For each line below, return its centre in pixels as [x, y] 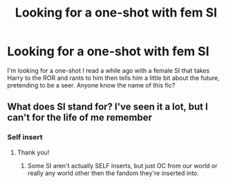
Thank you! [33, 152]
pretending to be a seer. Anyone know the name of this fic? [91, 85]
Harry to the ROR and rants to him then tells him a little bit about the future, [113, 78]
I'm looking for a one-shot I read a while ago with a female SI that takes [109, 70]
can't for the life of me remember [80, 117]
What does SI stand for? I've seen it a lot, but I [108, 107]
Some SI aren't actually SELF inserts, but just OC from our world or [122, 165]
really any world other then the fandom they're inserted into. [113, 173]
